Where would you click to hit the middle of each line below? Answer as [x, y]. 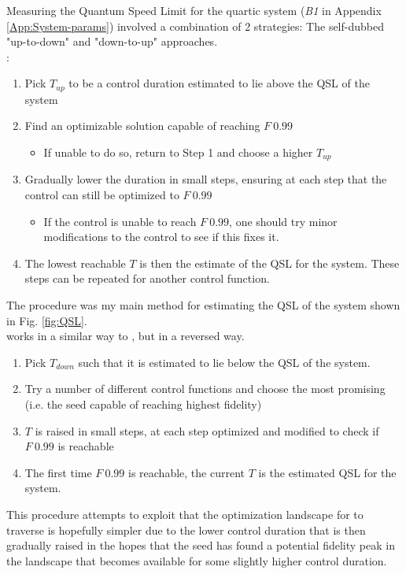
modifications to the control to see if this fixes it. [161, 237]
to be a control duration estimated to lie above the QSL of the [219, 83]
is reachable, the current [186, 472]
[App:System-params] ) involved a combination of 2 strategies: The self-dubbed [195, 26]
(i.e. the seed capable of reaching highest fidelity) [143, 404]
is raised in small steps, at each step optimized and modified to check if [207, 430]
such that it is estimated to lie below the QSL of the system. [224, 362]
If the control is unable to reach [120, 221]
